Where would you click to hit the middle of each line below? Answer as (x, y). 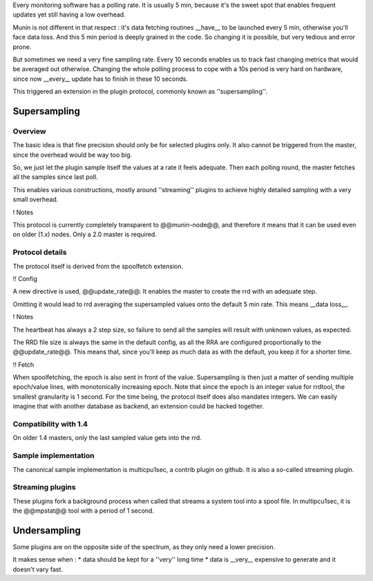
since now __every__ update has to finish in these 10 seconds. (101, 79)
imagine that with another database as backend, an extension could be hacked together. (138, 406)
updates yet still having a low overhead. (69, 15)
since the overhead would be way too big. (73, 155)
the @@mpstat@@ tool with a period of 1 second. (84, 511)
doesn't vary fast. (38, 569)
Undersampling (47, 530)
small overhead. (36, 200)
